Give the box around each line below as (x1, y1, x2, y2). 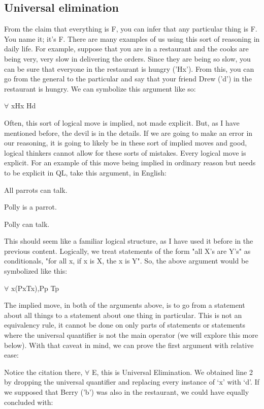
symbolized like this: (4, 266, 68, 276)
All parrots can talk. (4, 184, 68, 195)
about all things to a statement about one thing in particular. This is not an (4, 309, 242, 320)
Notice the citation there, (4, 366, 83, 377)
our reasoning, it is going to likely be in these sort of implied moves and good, (4, 137, 247, 148)
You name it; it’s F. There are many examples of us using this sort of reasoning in (4, 33, 260, 44)
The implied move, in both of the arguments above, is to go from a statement (4, 300, 245, 310)
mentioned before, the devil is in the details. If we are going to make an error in (4, 127, 253, 138)
